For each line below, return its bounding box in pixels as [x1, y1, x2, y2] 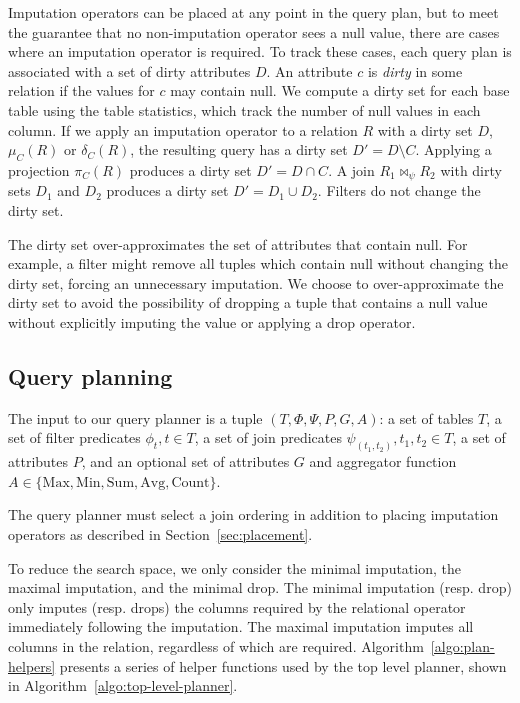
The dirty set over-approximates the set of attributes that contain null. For [8, 233, 468, 254]
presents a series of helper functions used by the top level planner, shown [59, 655, 507, 676]
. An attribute [266, 60, 353, 81]
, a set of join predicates [194, 427, 342, 448]
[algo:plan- [430, 635, 495, 656]
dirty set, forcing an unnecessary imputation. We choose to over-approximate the [8, 272, 504, 293]
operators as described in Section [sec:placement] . [8, 524, 313, 544]
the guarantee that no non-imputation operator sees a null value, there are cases [8, 21, 500, 42]
